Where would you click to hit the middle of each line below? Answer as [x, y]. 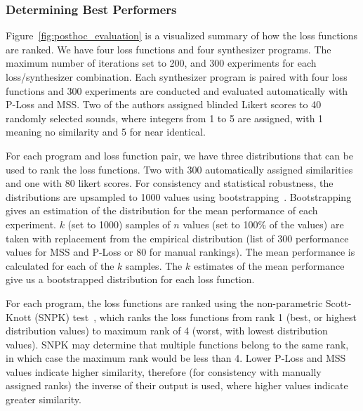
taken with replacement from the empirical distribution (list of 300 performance [177, 238]
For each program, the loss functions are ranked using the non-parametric [164, 302]
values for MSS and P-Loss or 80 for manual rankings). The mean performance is [180, 252]
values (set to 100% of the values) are [263, 224]
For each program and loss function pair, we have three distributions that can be [180, 155]
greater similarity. [44, 399]
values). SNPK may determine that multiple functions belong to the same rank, [177, 344]
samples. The [154, 265]
